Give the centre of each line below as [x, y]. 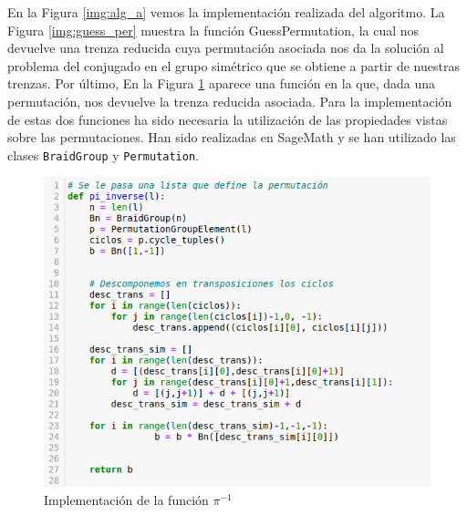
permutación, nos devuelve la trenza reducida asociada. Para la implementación [230, 101]
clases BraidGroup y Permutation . [103, 154]
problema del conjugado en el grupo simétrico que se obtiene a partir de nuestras [233, 65]
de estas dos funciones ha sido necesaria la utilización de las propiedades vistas [228, 119]
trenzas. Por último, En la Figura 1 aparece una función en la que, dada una [222, 83]
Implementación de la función [126, 500]
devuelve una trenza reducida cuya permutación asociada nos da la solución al [226, 48]
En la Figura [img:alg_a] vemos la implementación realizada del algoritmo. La [226, 12]
